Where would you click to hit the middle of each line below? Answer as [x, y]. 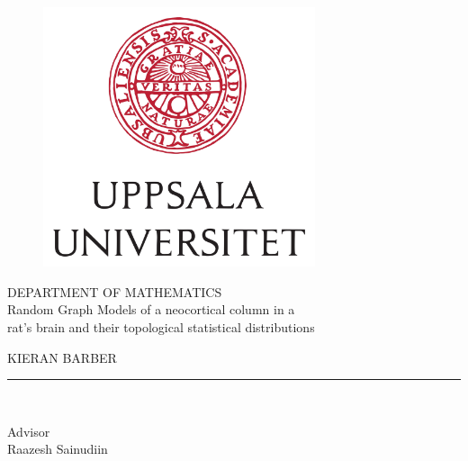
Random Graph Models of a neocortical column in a [151, 309]
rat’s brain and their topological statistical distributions [161, 326]
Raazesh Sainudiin [58, 449]
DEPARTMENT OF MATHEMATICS [115, 291]
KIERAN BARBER [62, 357]
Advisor [29, 431]
